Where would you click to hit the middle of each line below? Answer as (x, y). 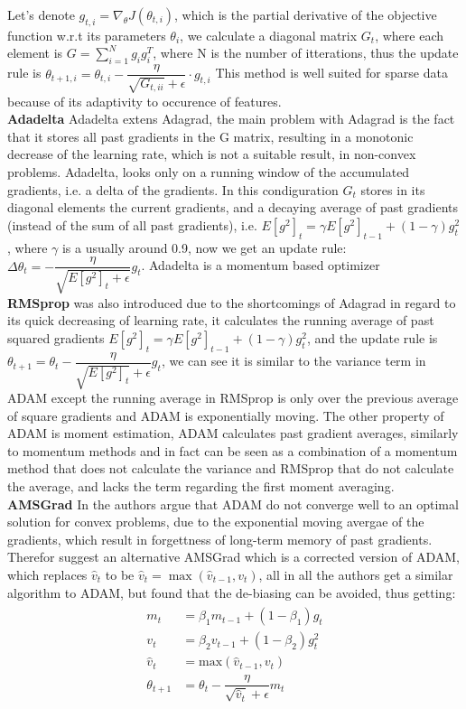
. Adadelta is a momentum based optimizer (261, 265)
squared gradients (56, 337)
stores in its (393, 189)
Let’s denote (41, 14)
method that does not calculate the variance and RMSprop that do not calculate (231, 468)
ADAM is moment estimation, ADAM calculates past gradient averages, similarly (233, 433)
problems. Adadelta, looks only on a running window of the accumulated (209, 172)
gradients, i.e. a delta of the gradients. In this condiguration (173, 189)
